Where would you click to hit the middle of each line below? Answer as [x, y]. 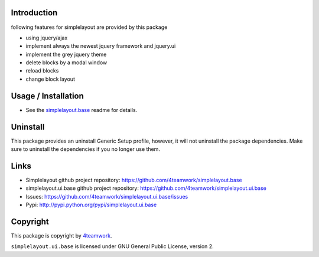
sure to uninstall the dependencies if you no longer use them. [86, 149]
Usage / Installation [47, 96]
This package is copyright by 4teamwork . [61, 236]
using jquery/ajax [47, 38]
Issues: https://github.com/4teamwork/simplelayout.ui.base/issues [107, 196]
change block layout [50, 79]
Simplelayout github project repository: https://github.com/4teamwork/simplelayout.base [134, 180]
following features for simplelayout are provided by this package [89, 27]
